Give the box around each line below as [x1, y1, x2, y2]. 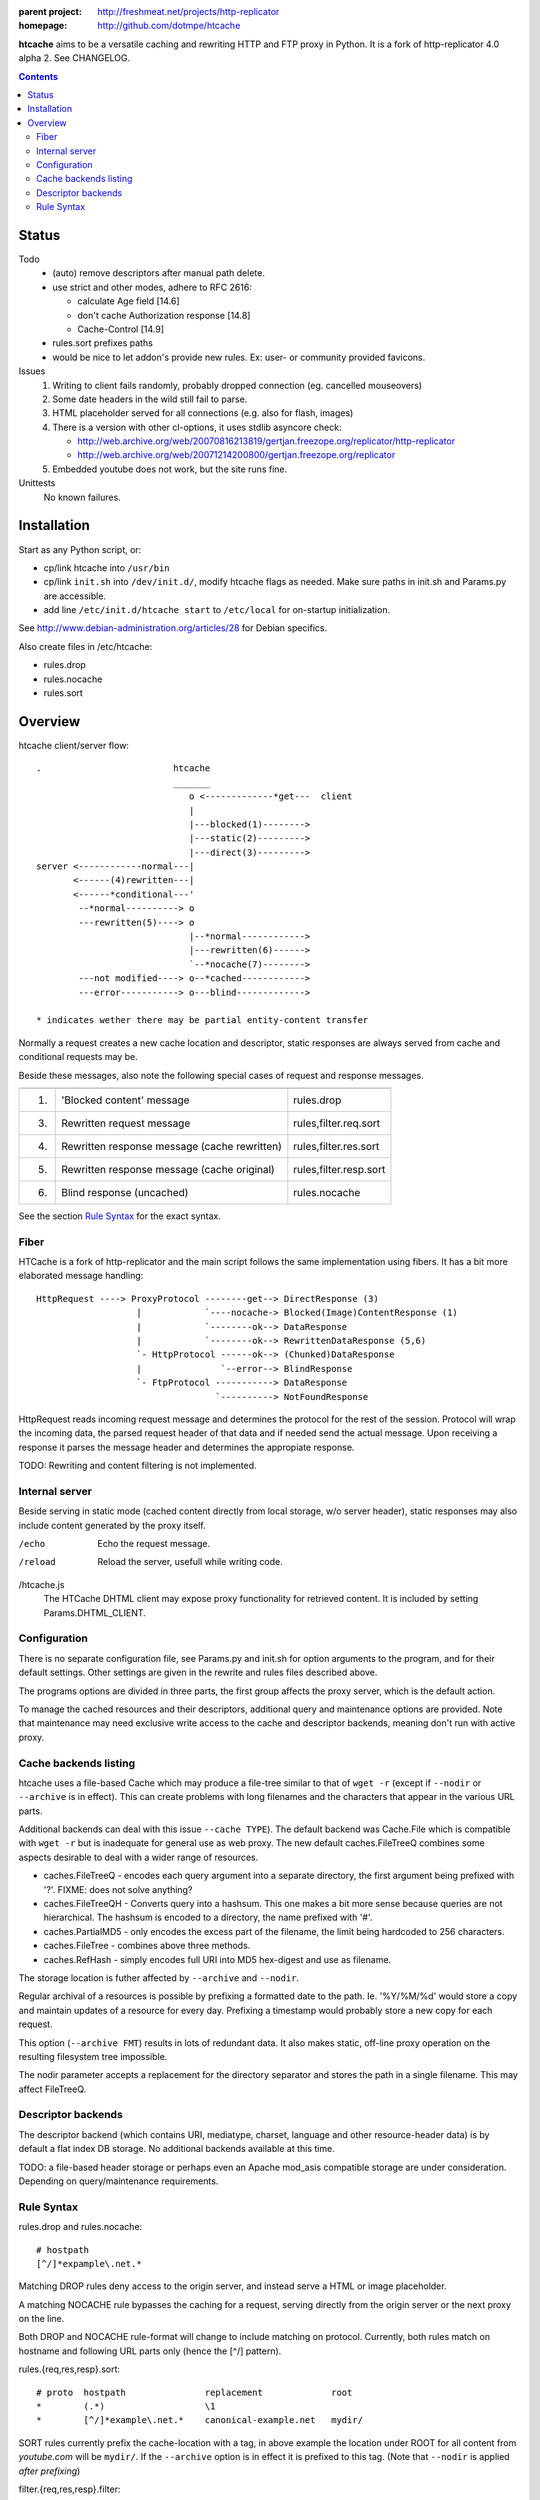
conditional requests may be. [18, 1051, 139, 1063]
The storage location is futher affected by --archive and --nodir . [18, 1971, 300, 1984]
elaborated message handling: [18, 1270, 144, 1282]
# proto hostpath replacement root [36, 2386, 353, 2398]
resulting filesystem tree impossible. [18, 2050, 168, 2062]
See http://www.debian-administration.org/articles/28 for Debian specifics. [18, 622, 328, 634]
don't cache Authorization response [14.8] [77, 309, 251, 321]
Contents [18, 70, 59, 82]
